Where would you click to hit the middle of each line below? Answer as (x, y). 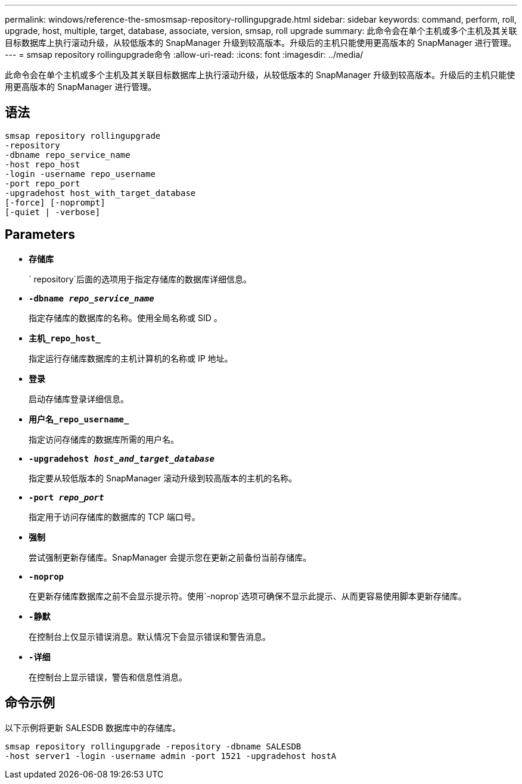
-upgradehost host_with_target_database (100, 193)
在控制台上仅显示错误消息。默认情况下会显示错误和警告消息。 (150, 636)
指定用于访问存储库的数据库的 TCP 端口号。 (114, 517)
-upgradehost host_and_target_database (122, 458)
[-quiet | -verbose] (53, 212)
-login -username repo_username (80, 174)
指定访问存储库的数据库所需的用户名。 (104, 439)
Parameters (40, 235)
